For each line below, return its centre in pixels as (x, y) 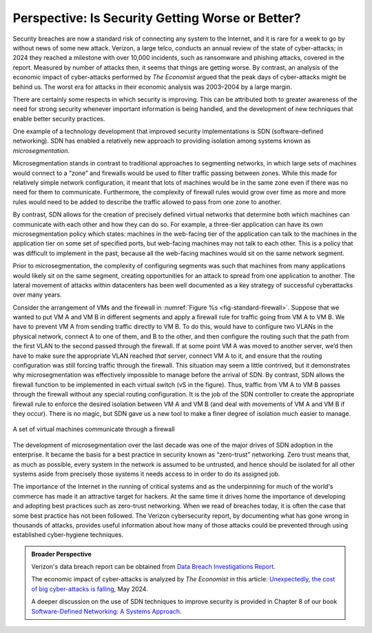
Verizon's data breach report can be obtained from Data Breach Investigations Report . (153, 567)
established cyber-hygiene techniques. (68, 535)
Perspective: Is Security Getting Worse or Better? (157, 18)
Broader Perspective (62, 554)
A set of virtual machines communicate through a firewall (94, 429)
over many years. (37, 295)
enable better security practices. (59, 119)
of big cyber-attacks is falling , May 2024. (90, 589)
